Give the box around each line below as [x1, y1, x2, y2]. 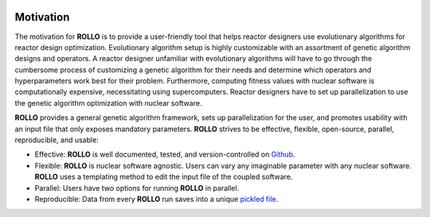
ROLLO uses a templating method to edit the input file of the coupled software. [34, 172, 293, 182]
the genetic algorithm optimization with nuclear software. [14, 98, 202, 107]
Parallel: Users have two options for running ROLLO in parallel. [34, 183, 240, 192]
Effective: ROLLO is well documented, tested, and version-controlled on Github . [34, 149, 295, 159]
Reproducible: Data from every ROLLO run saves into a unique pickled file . [34, 194, 279, 203]
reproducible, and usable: [14, 135, 99, 145]
